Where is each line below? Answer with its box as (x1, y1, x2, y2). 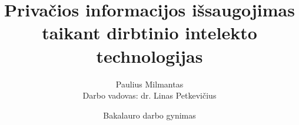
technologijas (96, 43, 203, 67)
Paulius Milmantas (115, 77, 184, 90)
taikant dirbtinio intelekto (42, 21, 257, 45)
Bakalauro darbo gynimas (103, 109, 196, 121)
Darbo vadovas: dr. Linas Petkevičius (82, 89, 217, 102)
